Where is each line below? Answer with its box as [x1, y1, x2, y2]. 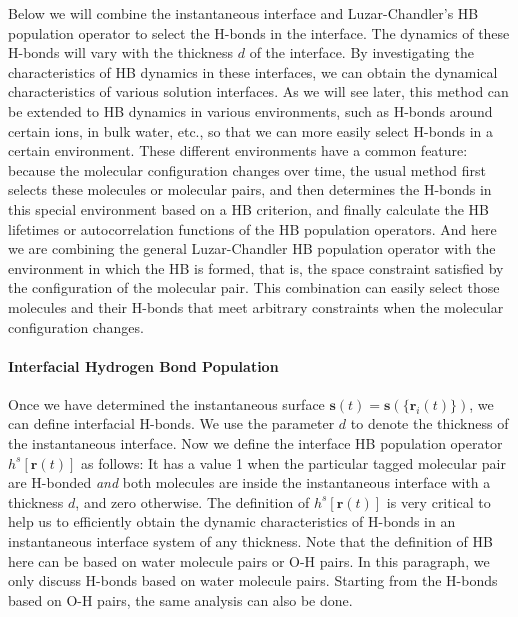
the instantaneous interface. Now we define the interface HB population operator [8, 433, 503, 454]
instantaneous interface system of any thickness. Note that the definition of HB [8, 531, 493, 552]
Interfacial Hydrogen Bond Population [8, 355, 279, 376]
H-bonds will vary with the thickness [8, 42, 234, 63]
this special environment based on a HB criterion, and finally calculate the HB [8, 198, 490, 219]
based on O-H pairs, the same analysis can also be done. [8, 589, 353, 610]
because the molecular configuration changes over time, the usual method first [8, 159, 487, 180]
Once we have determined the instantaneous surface [8, 393, 325, 414]
